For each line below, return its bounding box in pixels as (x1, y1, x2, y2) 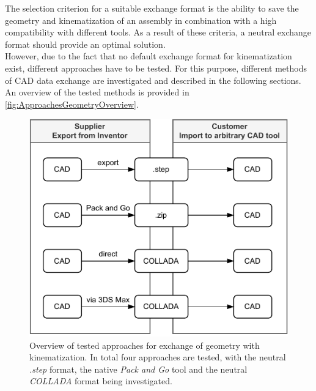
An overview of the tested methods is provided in (5, 86, 189, 99)
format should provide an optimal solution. (5, 37, 166, 50)
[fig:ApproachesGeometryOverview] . (5, 97, 139, 110)
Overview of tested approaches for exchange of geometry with (29, 338, 260, 351)
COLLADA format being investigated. (29, 374, 172, 387)
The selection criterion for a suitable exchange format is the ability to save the (5, 2, 299, 14)
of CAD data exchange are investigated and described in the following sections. (5, 73, 301, 86)
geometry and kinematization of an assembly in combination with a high (5, 13, 277, 26)
